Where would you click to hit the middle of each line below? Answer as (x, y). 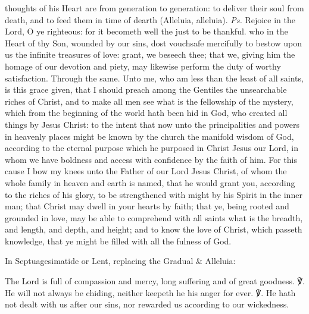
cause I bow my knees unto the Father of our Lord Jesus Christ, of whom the (146, 171)
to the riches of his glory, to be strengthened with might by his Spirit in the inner (154, 194)
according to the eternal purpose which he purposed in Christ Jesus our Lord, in (152, 148)
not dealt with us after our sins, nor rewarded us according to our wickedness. (147, 304)
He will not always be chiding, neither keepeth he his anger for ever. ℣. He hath (150, 292)
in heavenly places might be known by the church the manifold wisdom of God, (149, 136)
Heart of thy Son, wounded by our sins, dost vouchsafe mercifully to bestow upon (154, 43)
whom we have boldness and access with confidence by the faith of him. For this (151, 159)
